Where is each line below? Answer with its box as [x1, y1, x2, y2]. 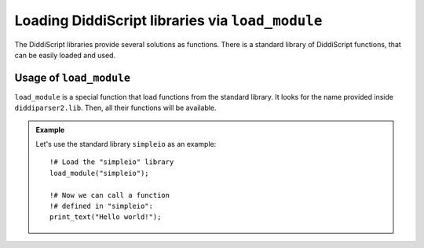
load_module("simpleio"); [49, 169, 149, 177]
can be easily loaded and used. [14, 50, 116, 60]
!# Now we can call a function [49, 191, 170, 199]
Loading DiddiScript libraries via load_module [14, 12, 323, 29]
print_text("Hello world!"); [49, 213, 162, 221]
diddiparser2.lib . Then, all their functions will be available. [14, 103, 217, 113]
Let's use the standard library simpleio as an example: [35, 140, 217, 149]
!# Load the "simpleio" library [49, 158, 174, 166]
